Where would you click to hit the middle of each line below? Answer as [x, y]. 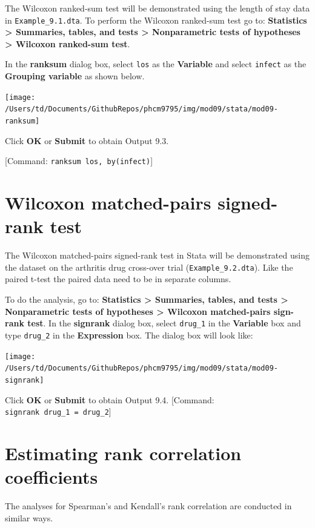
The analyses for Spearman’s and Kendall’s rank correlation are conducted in [148, 506]
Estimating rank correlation [123, 453]
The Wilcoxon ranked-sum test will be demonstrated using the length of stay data [157, 8]
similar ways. [29, 517]
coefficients [51, 477]
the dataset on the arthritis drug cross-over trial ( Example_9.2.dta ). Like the [149, 267]
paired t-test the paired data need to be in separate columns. [118, 279]
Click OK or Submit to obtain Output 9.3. [87, 140]
